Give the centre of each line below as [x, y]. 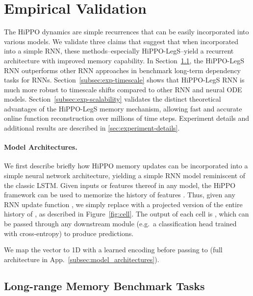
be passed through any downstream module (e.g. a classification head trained [120, 224]
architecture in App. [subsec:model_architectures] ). [82, 259]
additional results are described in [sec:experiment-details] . [92, 128]
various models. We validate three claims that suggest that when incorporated [121, 41]
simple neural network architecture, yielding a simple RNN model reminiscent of [125, 175]
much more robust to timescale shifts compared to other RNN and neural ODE [123, 89]
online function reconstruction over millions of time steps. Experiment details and [127, 118]
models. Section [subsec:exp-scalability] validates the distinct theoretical [113, 99]
